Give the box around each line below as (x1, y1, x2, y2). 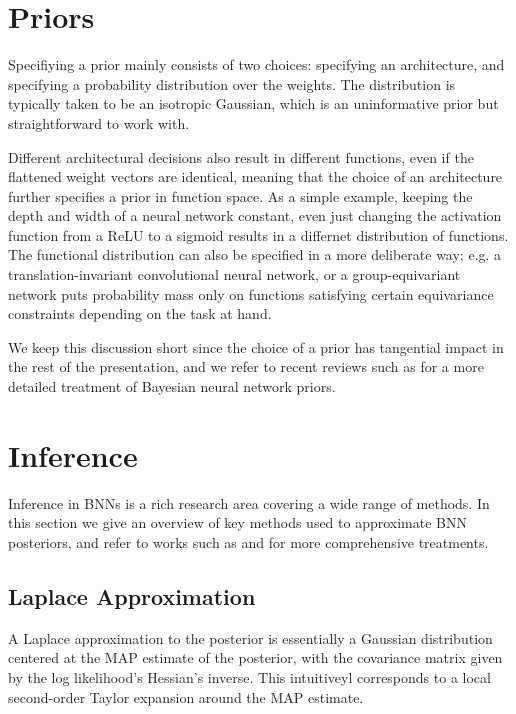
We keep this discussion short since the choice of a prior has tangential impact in (8, 336, 504, 357)
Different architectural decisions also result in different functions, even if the (8, 146, 474, 167)
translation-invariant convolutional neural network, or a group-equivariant (8, 264, 461, 285)
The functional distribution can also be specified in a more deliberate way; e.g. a (8, 244, 502, 265)
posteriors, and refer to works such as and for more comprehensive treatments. (8, 531, 489, 552)
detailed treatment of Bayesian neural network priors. (8, 376, 336, 397)
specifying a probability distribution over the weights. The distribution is (8, 73, 456, 94)
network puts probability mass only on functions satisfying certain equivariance (8, 283, 494, 304)
